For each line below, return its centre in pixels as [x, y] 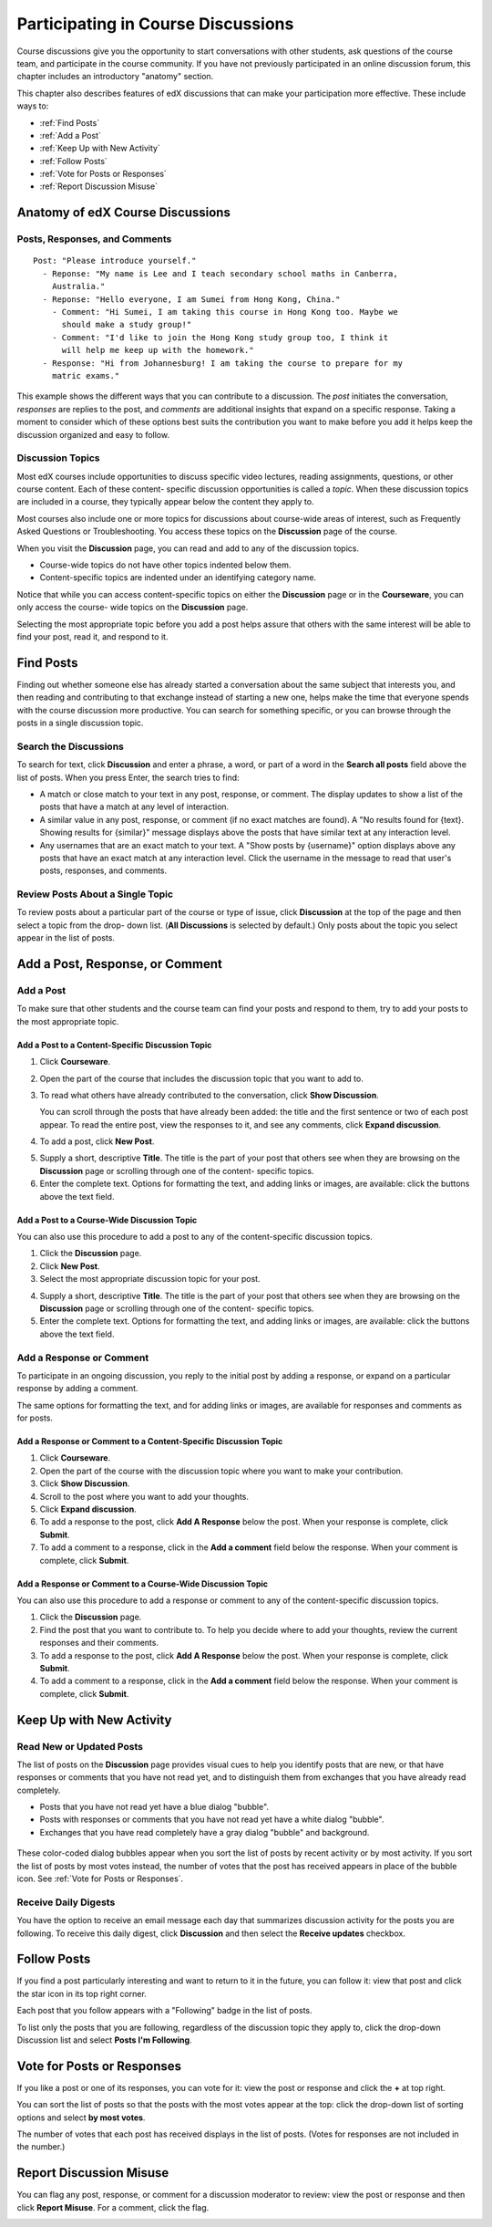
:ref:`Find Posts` [70, 122]
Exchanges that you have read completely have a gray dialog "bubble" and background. [205, 1832]
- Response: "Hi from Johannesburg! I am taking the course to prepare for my [223, 363]
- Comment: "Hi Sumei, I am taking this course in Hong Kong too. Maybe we [225, 312]
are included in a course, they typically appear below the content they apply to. [165, 502]
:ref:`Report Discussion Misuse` [99, 186]
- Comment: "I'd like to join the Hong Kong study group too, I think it [220, 337]
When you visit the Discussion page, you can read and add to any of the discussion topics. [188, 548]
